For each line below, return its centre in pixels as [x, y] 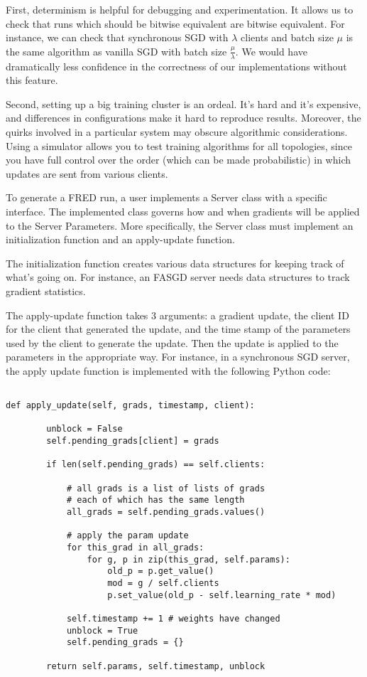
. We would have [271, 51]
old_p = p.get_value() [161, 571]
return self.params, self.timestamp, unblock [156, 666]
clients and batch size [287, 37]
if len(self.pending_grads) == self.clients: [156, 465]
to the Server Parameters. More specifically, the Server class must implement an [180, 225]
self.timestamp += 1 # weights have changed [173, 618]
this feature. [32, 80]
